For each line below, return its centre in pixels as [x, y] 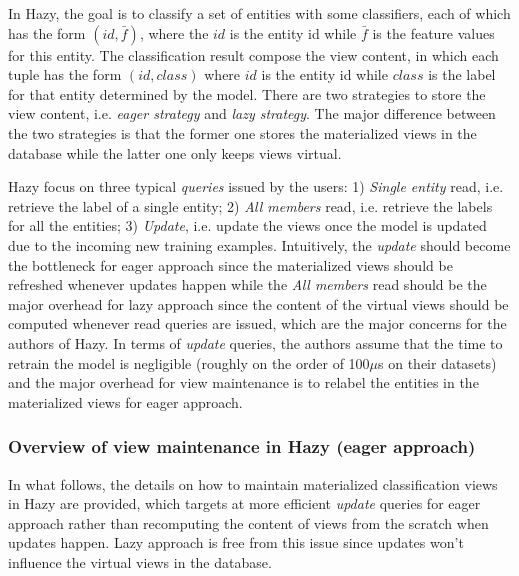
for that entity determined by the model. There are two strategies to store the [247, 93]
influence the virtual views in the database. [140, 561]
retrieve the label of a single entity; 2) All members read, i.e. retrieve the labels [250, 205]
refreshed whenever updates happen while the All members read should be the [247, 284]
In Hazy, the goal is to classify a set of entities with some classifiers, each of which [259, 13]
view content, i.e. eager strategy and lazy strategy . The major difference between [252, 113]
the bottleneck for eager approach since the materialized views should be [230, 264]
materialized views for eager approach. [125, 401]
